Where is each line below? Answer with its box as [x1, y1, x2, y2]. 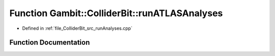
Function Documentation [9, 38, 90, 47]
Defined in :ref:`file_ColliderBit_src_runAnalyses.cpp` [22, 25, 132, 31]
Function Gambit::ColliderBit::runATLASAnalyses [9, 8, 223, 19]
